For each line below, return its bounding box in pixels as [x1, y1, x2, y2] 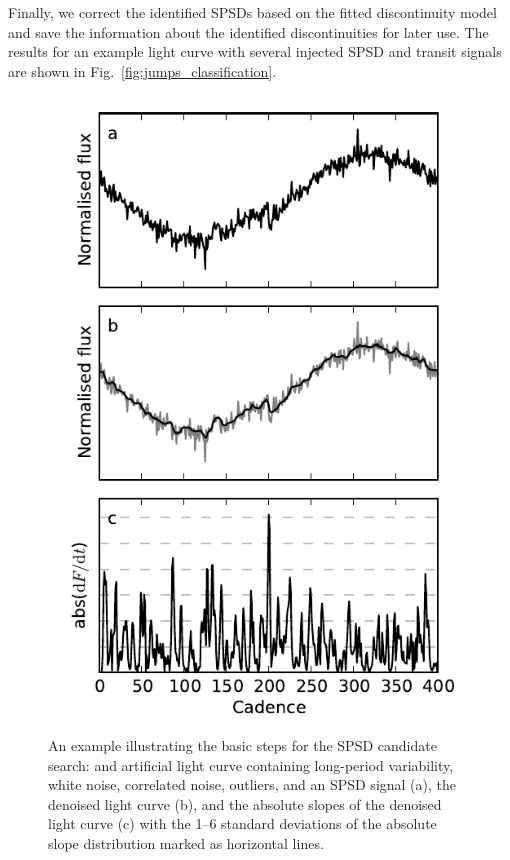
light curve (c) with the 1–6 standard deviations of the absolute [48, 813, 437, 834]
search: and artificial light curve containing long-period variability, [48, 754, 454, 775]
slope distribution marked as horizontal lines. [48, 832, 324, 853]
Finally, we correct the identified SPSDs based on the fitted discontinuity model [8, 2, 497, 22]
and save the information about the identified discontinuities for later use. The [8, 21, 489, 42]
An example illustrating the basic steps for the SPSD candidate [48, 734, 437, 755]
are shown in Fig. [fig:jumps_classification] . [8, 60, 277, 81]
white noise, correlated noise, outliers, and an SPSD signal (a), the [48, 774, 457, 795]
